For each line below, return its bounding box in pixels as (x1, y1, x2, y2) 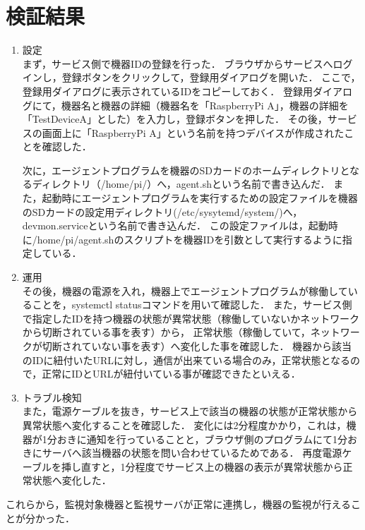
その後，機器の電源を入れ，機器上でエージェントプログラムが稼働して (22, 283, 348, 298)
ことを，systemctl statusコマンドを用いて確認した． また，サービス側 (32, 297, 352, 312)
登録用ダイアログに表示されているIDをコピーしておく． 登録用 (22, 83, 313, 98)
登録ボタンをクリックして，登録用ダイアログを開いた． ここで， (61, 70, 361, 85)
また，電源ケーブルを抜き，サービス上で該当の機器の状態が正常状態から (22, 404, 358, 418)
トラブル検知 (22, 390, 82, 404)
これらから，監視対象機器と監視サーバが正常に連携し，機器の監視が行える (6, 496, 352, 511)
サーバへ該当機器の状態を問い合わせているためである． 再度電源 (42, 445, 342, 460)
